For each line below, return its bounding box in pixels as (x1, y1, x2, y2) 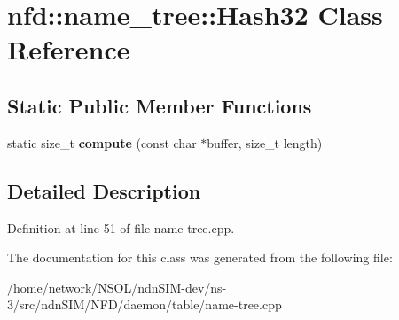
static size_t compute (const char (7, 133, 197, 152)
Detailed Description (7, 176, 201, 204)
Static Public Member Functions (7, 91, 312, 119)
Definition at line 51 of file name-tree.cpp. (7, 218, 235, 237)
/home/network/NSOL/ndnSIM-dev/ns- (7, 277, 227, 296)
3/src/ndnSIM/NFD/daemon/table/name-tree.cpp (7, 295, 282, 314)
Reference (7, 31, 130, 67)
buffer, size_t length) (207, 133, 323, 152)
